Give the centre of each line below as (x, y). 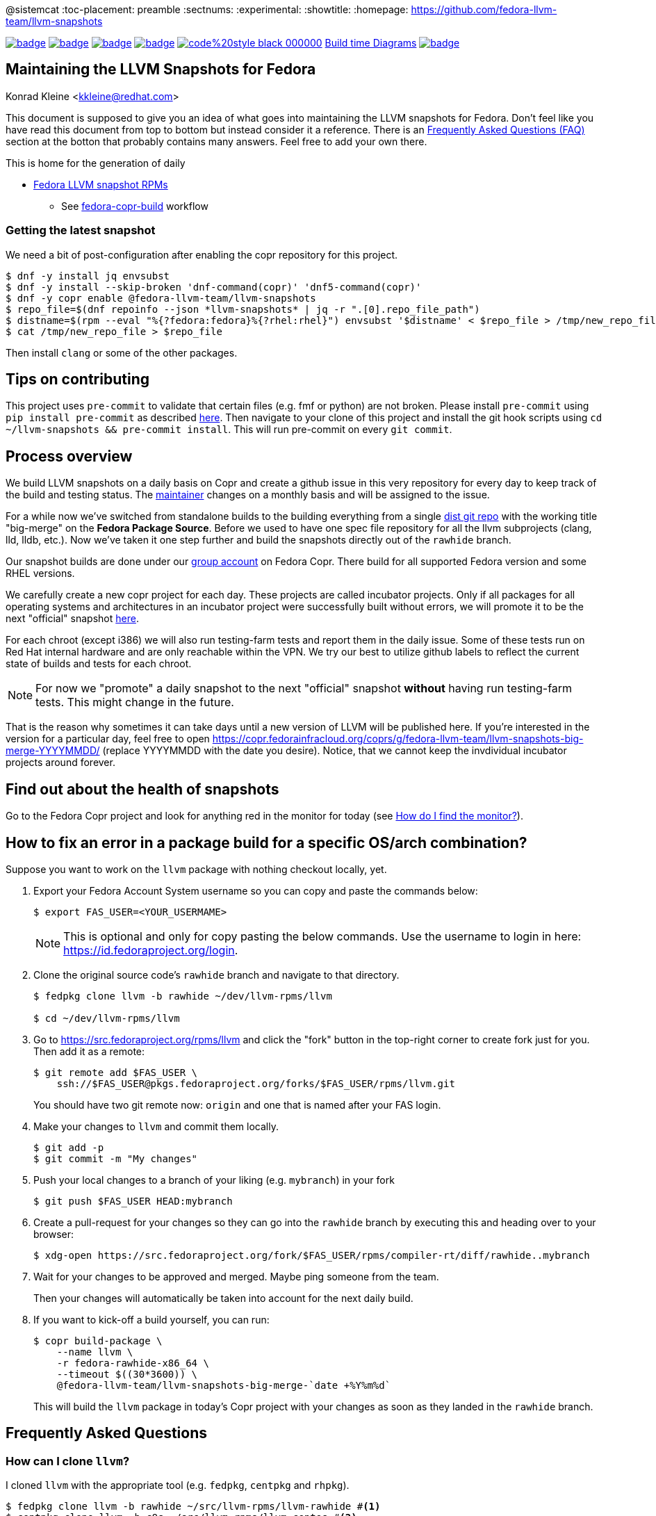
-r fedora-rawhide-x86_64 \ (133, 1363)
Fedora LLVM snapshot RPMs (101, 184)
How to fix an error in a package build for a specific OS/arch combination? (266, 842)
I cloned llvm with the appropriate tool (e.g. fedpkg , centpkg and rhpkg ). (178, 1485)
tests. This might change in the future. (135, 702)
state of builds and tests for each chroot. (99, 664)
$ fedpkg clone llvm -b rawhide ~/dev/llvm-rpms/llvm (183, 996)
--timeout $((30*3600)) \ (127, 1374)
